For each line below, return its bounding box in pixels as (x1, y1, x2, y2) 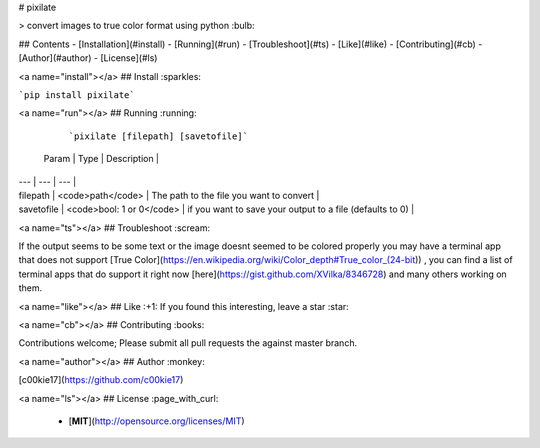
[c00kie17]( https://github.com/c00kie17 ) (18, 374, 184, 386)
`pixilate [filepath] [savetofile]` (68, 130, 249, 142)
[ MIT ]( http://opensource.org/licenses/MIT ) (68, 415, 245, 427)
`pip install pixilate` (18, 89, 135, 100)
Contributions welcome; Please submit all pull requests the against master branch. (18, 337, 358, 349)
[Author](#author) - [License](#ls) (18, 52, 158, 64)
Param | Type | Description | (43, 153, 160, 165)
